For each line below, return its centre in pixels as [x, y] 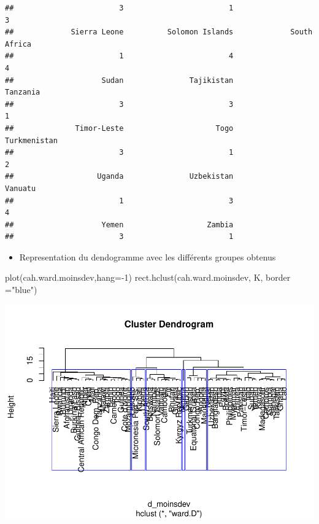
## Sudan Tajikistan [119, 80]
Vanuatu [21, 188]
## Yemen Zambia [119, 225]
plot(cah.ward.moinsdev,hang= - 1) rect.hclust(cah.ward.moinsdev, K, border [148, 277]
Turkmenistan [31, 140]
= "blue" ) [21, 290]
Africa [18, 44]
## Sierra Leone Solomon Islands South [159, 32]
